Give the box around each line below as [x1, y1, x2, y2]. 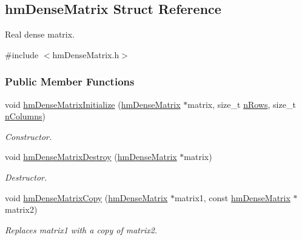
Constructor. [5, 130, 52, 142]
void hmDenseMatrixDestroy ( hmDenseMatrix [5, 150, 177, 163]
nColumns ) [5, 110, 45, 122]
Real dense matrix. [5, 28, 75, 41]
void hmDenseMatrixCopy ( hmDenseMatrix [5, 191, 168, 204]
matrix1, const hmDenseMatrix [174, 191, 290, 204]
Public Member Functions [5, 74, 135, 89]
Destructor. [5, 170, 47, 183]
